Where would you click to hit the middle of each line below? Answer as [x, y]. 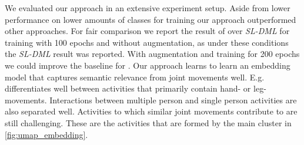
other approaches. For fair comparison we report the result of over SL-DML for [147, 31]
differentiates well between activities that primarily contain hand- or [128, 88]
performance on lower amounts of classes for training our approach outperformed [151, 19]
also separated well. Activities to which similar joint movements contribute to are [151, 111]
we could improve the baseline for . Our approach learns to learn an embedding [148, 65]
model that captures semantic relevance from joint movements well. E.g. [135, 77]
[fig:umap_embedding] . [46, 134]
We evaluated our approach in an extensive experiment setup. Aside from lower [148, 8]
